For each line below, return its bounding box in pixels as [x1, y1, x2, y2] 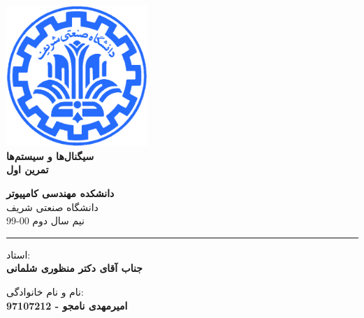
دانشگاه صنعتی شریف [6, 199, 99, 214]
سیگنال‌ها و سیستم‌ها [6, 148, 94, 163]
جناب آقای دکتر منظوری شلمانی [6, 261, 143, 275]
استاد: [6, 247, 31, 261]
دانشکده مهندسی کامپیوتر [6, 185, 115, 200]
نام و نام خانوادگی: [6, 284, 84, 298]
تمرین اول [6, 162, 49, 177]
